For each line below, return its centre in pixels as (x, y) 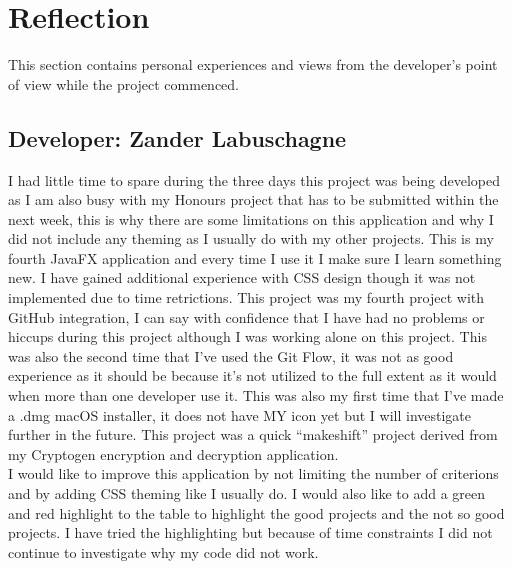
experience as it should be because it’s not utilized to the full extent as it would (252, 375)
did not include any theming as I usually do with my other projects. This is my (251, 238)
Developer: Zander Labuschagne (177, 137)
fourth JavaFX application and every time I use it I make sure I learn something (255, 257)
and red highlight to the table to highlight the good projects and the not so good (256, 512)
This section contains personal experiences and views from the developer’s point (253, 64)
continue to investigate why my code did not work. (163, 551)
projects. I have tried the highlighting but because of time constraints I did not (250, 532)
